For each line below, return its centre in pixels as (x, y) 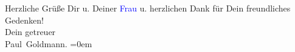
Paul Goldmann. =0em (49, 43)
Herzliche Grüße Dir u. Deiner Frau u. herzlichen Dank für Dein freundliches (148, 8)
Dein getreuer (30, 32)
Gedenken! (24, 20)
